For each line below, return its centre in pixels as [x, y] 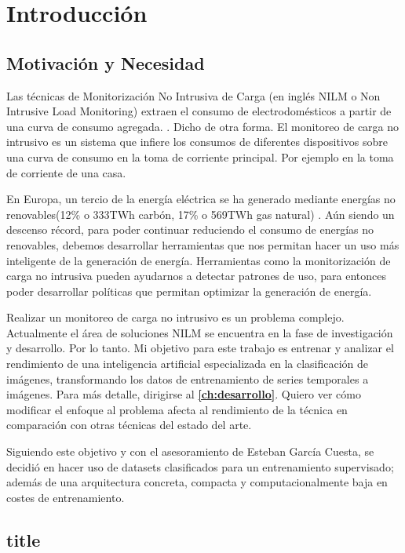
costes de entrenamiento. [66, 497]
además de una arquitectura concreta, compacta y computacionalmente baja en [197, 482]
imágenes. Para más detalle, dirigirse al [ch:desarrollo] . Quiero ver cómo [184, 394]
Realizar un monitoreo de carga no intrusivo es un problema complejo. [175, 317]
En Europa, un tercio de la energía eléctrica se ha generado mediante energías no [201, 199]
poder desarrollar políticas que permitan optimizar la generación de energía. [189, 291]
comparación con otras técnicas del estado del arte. [129, 425]
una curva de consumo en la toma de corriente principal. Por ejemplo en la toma [200, 156]
